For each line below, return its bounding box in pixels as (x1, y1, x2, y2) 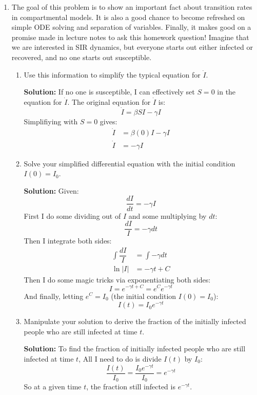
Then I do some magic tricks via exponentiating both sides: (24, 274, 211, 285)
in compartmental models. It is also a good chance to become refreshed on (11, 11, 245, 22)
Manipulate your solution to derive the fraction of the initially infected (24, 316, 246, 327)
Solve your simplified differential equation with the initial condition (24, 158, 235, 168)
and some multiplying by (128, 210, 207, 221)
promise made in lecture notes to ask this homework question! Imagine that (11, 31, 249, 42)
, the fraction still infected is (86, 381, 175, 392)
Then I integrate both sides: (24, 235, 112, 246)
